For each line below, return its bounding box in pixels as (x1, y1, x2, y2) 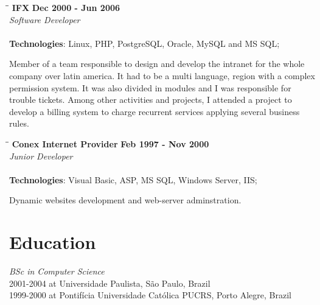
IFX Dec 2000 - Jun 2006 (12, 1, 120, 13)
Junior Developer (9, 149, 73, 162)
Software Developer (9, 13, 80, 26)
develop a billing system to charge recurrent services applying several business (9, 105, 300, 117)
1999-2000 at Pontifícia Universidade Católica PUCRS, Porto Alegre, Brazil (9, 289, 291, 301)
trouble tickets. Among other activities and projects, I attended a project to (9, 93, 292, 106)
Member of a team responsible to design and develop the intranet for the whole (9, 57, 305, 70)
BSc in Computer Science (9, 265, 105, 278)
